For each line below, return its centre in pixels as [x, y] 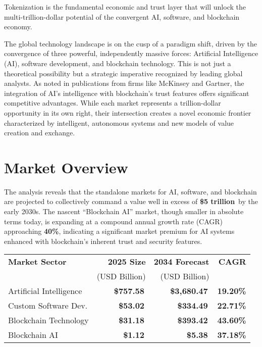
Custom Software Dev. [48, 306]
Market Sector [37, 262]
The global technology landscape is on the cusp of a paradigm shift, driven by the [130, 43]
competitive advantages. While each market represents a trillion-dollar [113, 103]
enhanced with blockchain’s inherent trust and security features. [103, 241]
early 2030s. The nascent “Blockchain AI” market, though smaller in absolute [124, 211]
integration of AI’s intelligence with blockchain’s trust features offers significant [127, 93]
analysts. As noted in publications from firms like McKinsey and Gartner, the [124, 83]
